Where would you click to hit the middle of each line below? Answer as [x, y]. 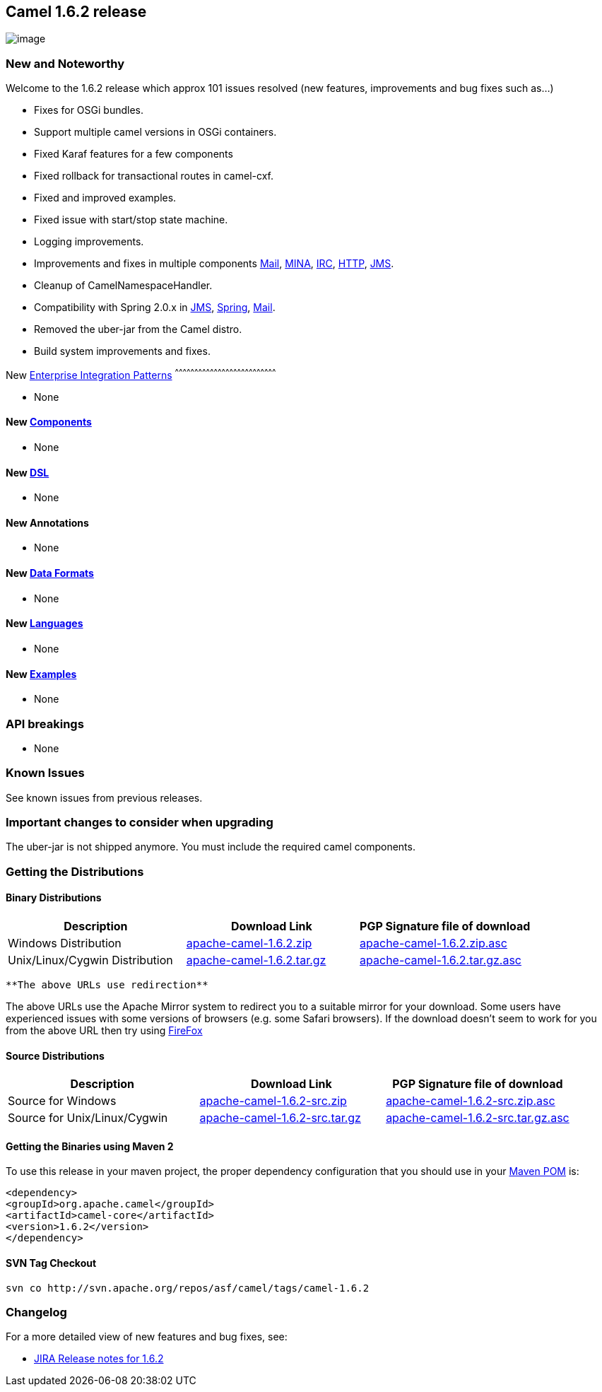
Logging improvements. [89, 242]
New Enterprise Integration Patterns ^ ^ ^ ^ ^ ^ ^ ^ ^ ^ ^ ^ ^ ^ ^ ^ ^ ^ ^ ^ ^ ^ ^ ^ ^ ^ [141, 374]
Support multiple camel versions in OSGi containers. [155, 132]
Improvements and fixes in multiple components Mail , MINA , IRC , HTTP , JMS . [214, 264]
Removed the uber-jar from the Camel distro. [138, 329]
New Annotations [47, 522]
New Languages [45, 624]
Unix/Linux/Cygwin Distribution [90, 960]
